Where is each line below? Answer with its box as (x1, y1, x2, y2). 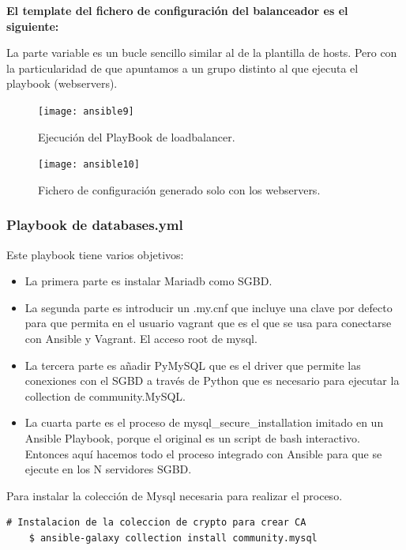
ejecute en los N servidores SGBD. (24, 461, 192, 477)
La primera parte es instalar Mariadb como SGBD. (24, 273, 273, 289)
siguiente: (6, 17, 59, 34)
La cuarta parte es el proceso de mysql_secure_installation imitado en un (24, 414, 384, 431)
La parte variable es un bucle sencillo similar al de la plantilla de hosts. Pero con (6, 44, 397, 61)
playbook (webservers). (6, 75, 118, 92)
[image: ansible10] (38, 159, 140, 171)
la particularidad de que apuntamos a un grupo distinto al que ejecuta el (6, 59, 359, 76)
